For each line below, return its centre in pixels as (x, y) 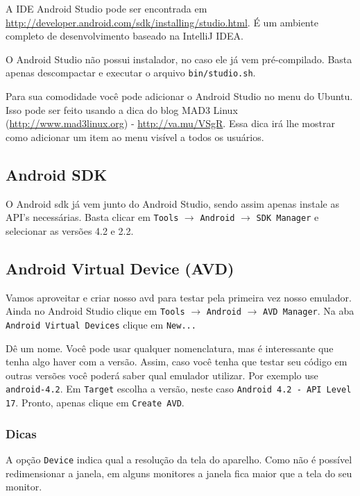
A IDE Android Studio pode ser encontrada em (106, 8)
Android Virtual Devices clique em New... (101, 324)
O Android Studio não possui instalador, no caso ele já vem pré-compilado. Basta (179, 59)
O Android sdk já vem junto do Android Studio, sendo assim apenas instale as (172, 203)
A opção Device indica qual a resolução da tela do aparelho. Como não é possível (179, 459)
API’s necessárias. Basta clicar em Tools (92, 217)
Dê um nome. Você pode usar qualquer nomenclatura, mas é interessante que (170, 348)
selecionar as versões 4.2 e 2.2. (70, 230)
